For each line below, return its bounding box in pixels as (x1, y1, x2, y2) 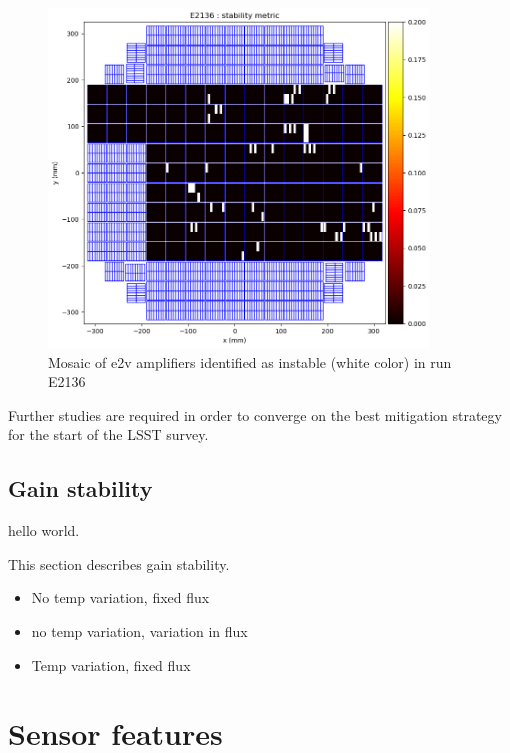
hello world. (8, 520, 80, 541)
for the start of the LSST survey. (8, 424, 209, 445)
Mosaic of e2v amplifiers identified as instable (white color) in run (48, 351, 452, 372)
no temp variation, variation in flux (31, 620, 248, 641)
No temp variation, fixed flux (31, 587, 210, 608)
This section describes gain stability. (8, 553, 230, 574)
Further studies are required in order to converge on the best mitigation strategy (8, 404, 502, 425)
